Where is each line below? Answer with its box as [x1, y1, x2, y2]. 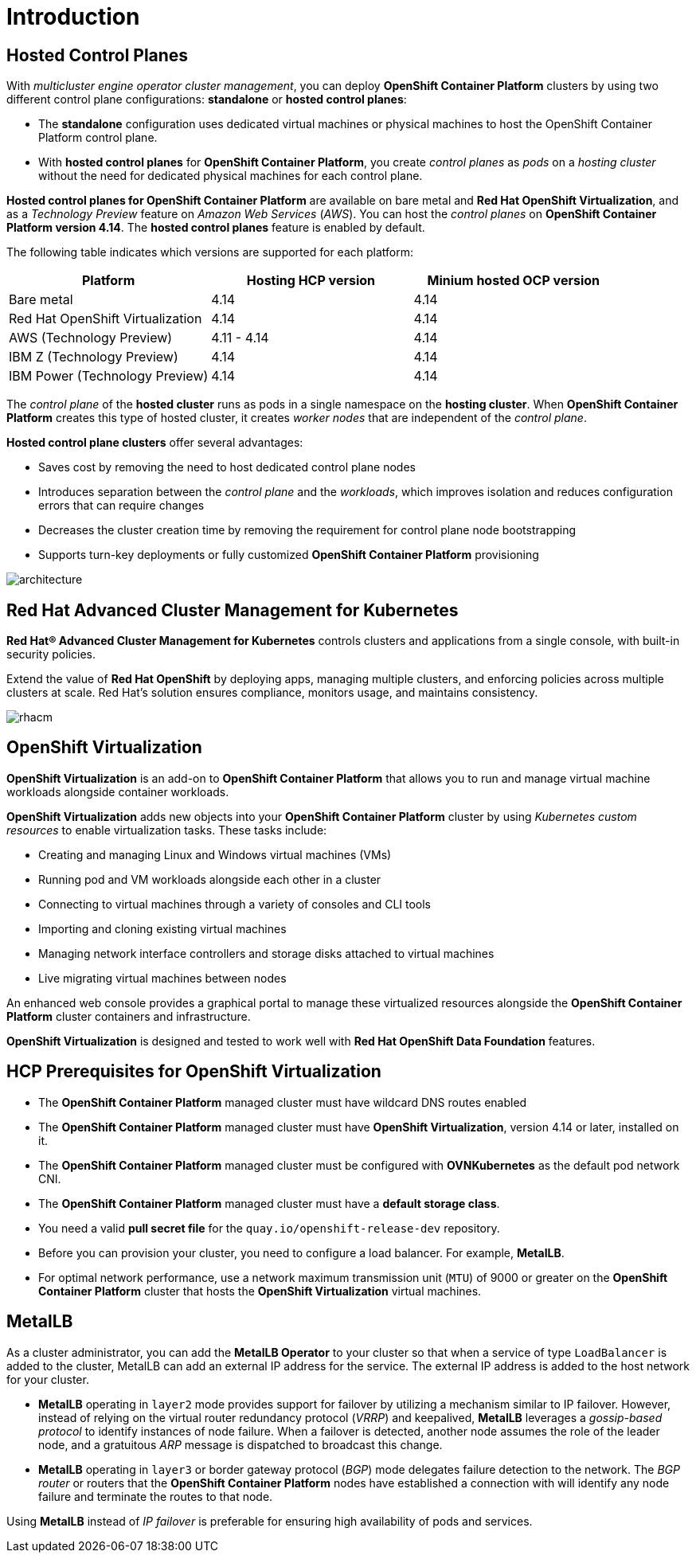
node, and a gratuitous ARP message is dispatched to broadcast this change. [38, 1437, 443, 1452]
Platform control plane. [38, 131, 158, 145]
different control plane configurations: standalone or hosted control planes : [6, 92, 407, 107]
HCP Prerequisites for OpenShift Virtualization [6, 1061, 381, 1082]
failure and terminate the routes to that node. [38, 1489, 273, 1503]
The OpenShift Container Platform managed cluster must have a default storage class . [38, 1196, 500, 1210]
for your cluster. [6, 1372, 89, 1386]
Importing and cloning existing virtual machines [38, 921, 287, 936]
